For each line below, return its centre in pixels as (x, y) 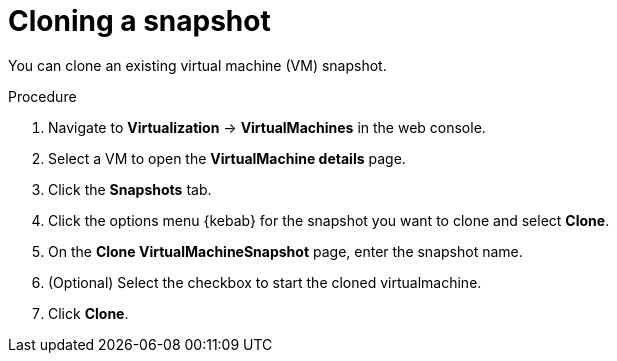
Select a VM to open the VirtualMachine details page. (227, 158)
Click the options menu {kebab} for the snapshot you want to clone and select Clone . (329, 220)
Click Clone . (88, 313)
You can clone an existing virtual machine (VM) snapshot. (197, 65)
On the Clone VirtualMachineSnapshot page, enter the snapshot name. (285, 251)
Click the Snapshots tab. (130, 189)
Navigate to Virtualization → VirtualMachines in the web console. (267, 127)
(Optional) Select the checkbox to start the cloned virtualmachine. (265, 282)
